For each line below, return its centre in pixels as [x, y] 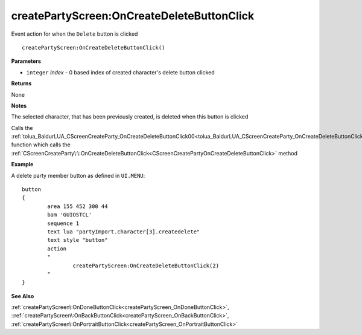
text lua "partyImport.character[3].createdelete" [124, 232]
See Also [23, 296]
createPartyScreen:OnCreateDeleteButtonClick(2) [146, 265]
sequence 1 [63, 223]
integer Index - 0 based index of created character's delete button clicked [121, 72]
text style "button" [78, 240]
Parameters [26, 61]
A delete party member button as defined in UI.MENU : [78, 175]
